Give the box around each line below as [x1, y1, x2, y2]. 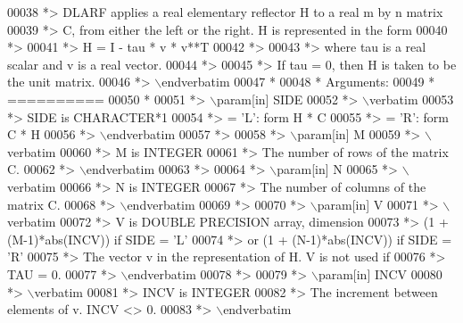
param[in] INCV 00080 [318, 264, 442, 283]
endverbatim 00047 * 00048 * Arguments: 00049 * [161, 72, 435, 91]
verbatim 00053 [369, 89, 454, 108]
